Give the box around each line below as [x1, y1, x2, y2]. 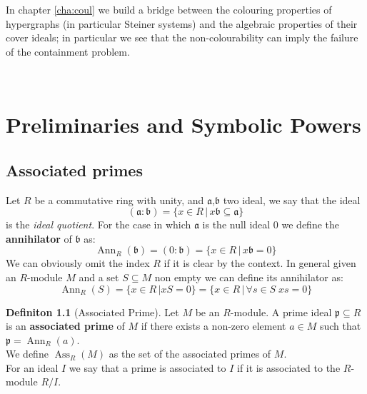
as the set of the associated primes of [109, 346, 271, 361]
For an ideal [6, 360, 59, 375]
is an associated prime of [6, 318, 125, 333]
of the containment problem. [6, 44, 130, 59]
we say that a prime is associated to [69, 360, 226, 375]
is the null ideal [202, 217, 271, 232]
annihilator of [6, 231, 72, 246]
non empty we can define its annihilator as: [154, 269, 343, 284]
